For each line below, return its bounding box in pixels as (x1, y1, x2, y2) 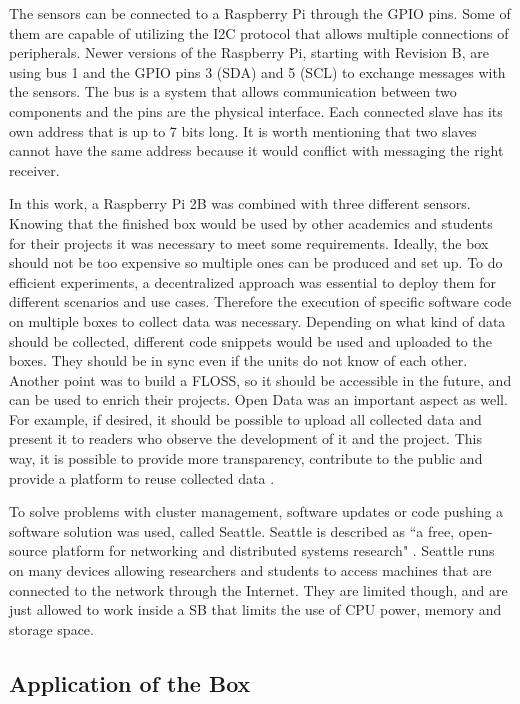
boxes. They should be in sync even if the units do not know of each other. (9, 350, 468, 371)
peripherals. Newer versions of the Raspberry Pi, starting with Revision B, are (9, 42, 489, 63)
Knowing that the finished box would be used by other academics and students (9, 212, 493, 233)
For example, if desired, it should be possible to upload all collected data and (9, 408, 482, 429)
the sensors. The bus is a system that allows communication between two (9, 81, 457, 102)
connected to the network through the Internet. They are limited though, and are (9, 579, 508, 600)
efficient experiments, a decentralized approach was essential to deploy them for (9, 271, 496, 292)
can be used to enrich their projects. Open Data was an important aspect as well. (9, 389, 508, 410)
